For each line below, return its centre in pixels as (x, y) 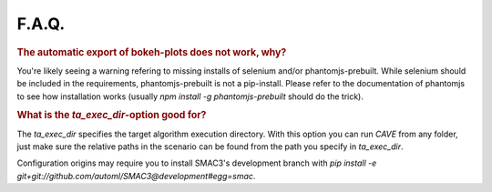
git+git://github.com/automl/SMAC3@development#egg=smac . (136, 176)
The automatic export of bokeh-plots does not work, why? (152, 52)
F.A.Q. (41, 24)
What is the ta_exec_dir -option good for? (112, 116)
